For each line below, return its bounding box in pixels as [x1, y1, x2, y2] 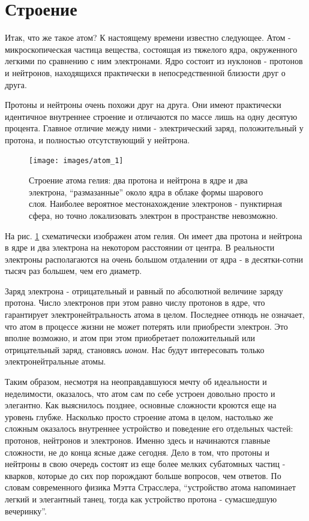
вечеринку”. [5, 504, 47, 517]
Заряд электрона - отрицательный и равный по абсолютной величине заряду [5, 284, 283, 297]
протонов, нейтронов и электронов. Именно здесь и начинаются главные [5, 434, 271, 446]
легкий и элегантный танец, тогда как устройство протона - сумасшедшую [5, 492, 277, 505]
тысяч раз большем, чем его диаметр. [5, 264, 142, 277]
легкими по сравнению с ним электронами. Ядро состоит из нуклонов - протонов [5, 55, 303, 67]
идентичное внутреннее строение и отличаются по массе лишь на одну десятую [5, 110, 298, 122]
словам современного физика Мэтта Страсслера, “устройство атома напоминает [5, 481, 296, 493]
